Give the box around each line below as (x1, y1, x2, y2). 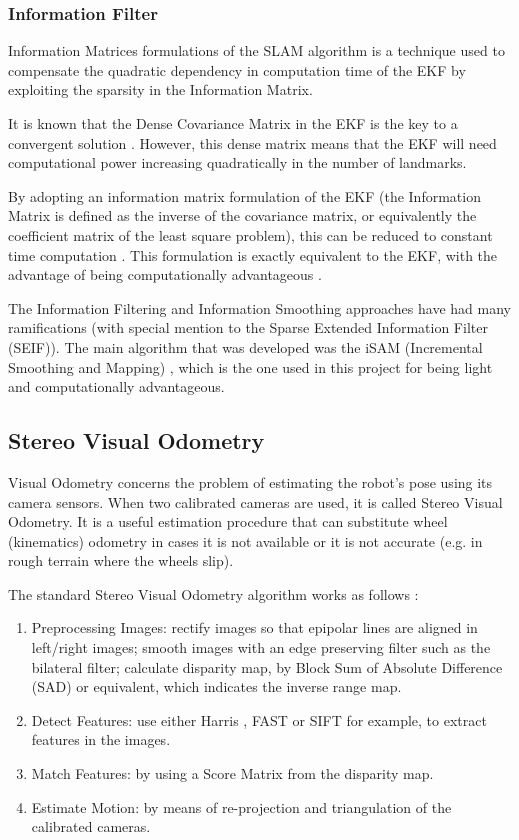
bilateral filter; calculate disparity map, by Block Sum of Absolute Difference (31, 656, 503, 677)
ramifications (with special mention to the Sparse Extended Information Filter (8, 317, 488, 338)
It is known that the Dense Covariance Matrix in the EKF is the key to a (8, 113, 458, 133)
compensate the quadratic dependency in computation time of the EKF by (8, 59, 466, 80)
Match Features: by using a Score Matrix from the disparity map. (31, 763, 434, 784)
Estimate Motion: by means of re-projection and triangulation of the (31, 796, 452, 817)
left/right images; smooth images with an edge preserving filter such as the (31, 637, 491, 658)
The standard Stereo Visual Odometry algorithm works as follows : (8, 583, 419, 604)
